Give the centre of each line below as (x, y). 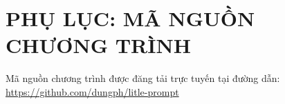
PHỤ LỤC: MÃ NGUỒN (130, 18)
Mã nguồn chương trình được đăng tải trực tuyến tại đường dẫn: (143, 78)
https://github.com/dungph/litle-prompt (92, 91)
